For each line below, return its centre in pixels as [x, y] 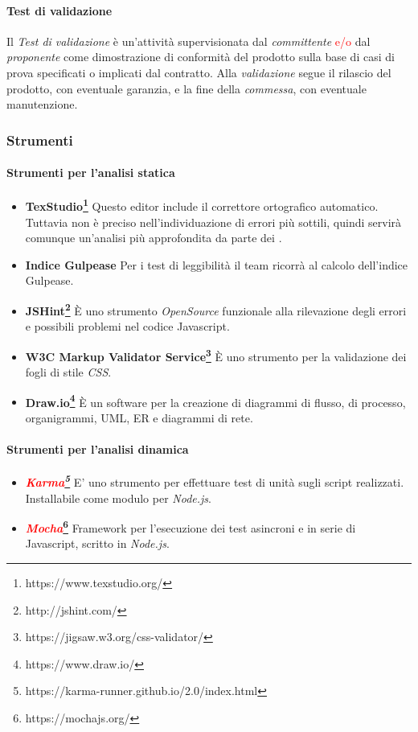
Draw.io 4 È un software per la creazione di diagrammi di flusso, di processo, [215, 401]
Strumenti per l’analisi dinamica [98, 449]
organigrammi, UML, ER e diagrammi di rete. [139, 417]
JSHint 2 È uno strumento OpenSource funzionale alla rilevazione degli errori [216, 309]
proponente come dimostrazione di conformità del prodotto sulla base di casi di [201, 57]
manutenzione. [42, 104]
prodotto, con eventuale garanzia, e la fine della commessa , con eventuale [186, 88]
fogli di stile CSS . [68, 372]
